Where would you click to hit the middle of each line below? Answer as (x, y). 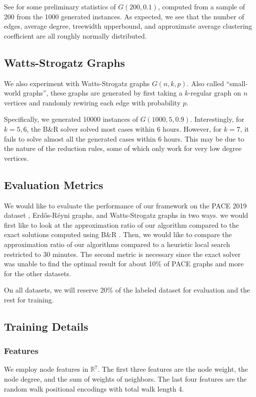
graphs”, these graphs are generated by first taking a (103, 93)
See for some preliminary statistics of (60, 6)
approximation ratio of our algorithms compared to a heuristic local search (117, 244)
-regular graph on (215, 93)
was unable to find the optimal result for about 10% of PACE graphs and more (124, 264)
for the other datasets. (38, 273)
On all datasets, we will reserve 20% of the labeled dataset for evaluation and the (127, 290)
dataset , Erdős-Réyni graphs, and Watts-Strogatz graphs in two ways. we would (126, 215)
